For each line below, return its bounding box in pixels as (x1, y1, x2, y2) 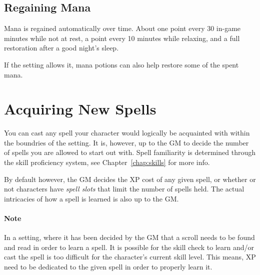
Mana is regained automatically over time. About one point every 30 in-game (4, 23, 241, 33)
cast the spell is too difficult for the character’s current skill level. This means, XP (4, 251, 256, 262)
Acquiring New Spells (4, 98, 156, 119)
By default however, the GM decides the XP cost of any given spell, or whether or (4, 173, 256, 184)
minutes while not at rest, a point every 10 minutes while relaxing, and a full (4, 32, 240, 43)
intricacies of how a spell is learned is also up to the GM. (4, 193, 179, 203)
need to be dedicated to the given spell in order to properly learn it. (4, 261, 212, 272)
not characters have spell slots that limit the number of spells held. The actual (4, 183, 244, 194)
